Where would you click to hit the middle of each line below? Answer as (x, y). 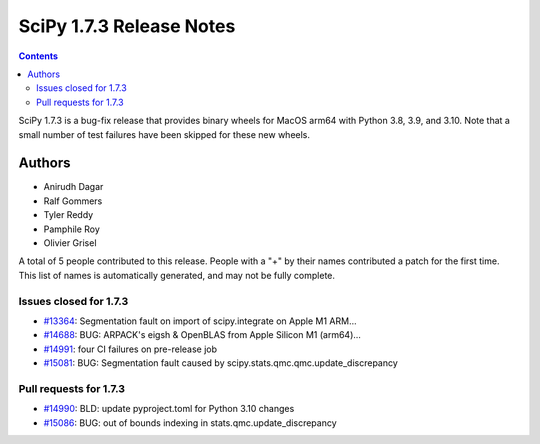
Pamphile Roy (71, 229)
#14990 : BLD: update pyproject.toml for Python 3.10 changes (169, 409)
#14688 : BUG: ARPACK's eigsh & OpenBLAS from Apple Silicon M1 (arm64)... (202, 335)
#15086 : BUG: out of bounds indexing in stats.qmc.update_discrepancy (190, 422)
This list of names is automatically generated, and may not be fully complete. (176, 275)
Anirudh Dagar (73, 187)
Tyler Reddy (68, 215)
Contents (38, 56)
